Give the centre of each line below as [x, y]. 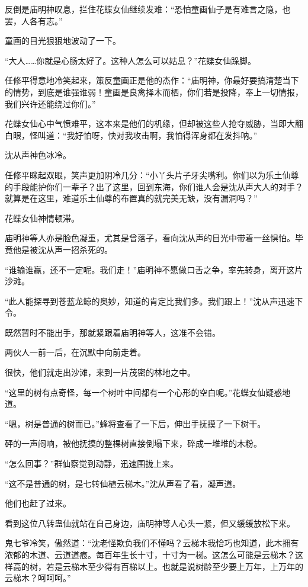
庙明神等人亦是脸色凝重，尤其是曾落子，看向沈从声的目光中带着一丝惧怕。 [150, 238]
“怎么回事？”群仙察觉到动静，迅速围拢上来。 [92, 463]
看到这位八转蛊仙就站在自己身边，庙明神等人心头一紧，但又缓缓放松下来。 [150, 523]
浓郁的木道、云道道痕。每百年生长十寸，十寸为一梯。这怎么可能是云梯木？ [150, 554]
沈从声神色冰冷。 [38, 155]
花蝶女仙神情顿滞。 [42, 218]
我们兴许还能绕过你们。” [50, 103]
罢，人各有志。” [34, 20]
